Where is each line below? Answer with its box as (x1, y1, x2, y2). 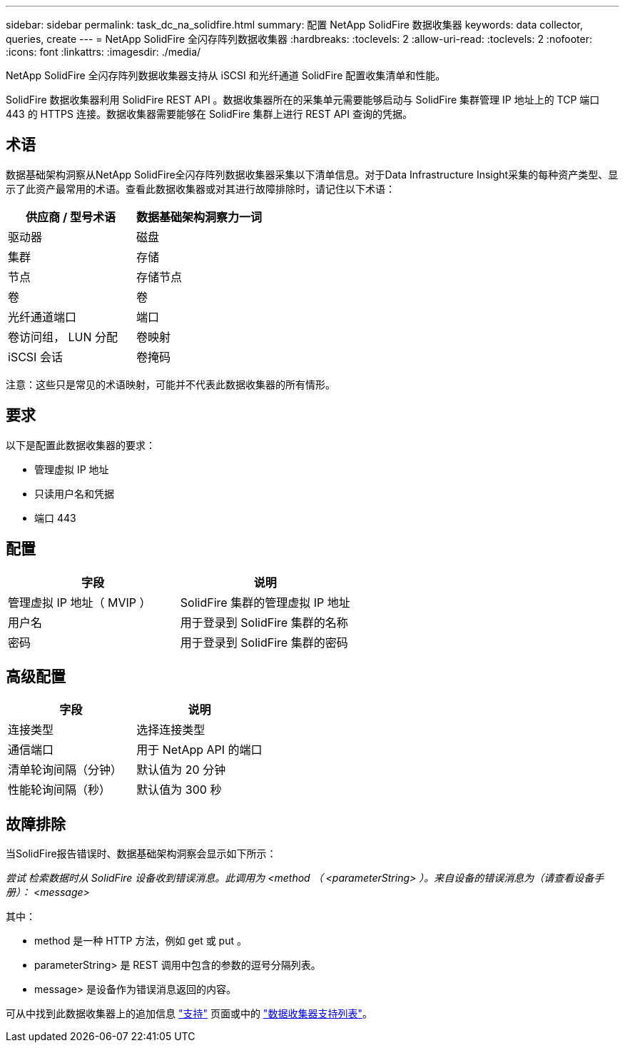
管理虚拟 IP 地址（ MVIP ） (8, 595, 151, 610)
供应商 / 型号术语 (26, 209, 116, 224)
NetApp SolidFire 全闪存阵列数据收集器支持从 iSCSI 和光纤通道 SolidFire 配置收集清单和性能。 (6, 69, 446, 81)
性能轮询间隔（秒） (8, 782, 111, 797)
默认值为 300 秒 (136, 782, 222, 797)
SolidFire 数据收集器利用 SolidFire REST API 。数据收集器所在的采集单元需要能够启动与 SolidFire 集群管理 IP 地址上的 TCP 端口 (6, 94, 600, 106)
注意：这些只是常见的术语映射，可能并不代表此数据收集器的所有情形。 (6, 378, 335, 391)
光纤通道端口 (8, 309, 77, 324)
